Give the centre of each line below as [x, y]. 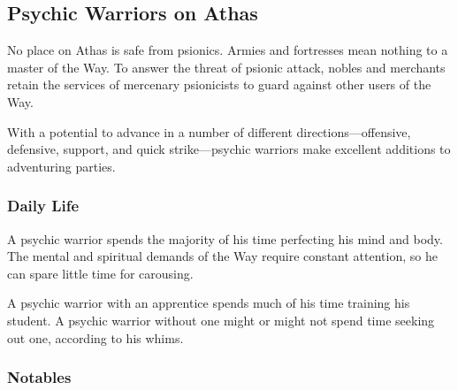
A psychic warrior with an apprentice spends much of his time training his [209, 303]
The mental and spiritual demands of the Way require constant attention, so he [222, 256]
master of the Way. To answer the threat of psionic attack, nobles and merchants [226, 67]
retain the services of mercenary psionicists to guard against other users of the [219, 84]
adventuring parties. [61, 166]
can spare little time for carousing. [100, 273]
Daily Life [43, 206]
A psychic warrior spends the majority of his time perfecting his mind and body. [225, 238]
